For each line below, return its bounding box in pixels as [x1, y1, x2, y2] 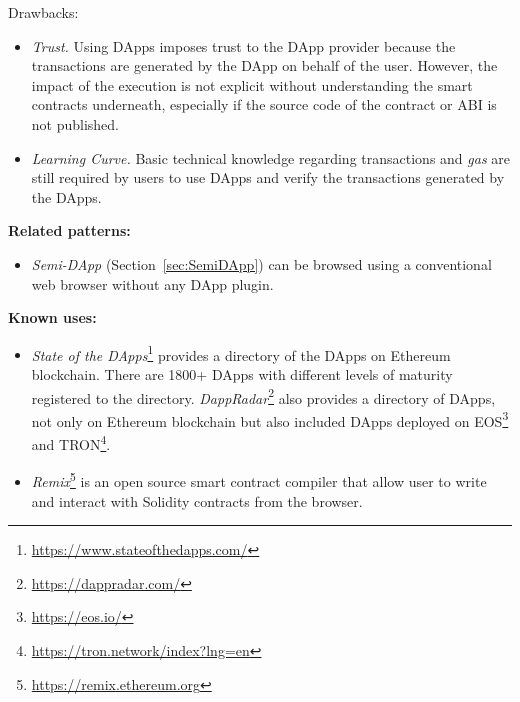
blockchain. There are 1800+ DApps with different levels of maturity [31, 363, 453, 384]
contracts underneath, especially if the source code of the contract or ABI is [31, 94, 497, 115]
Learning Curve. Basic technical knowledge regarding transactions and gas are [31, 147, 510, 168]
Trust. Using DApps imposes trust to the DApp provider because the [31, 35, 456, 56]
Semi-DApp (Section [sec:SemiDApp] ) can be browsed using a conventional [31, 253, 492, 274]
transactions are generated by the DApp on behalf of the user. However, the [31, 55, 498, 76]
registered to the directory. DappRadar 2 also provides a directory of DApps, [31, 384, 496, 408]
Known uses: [8, 307, 97, 328]
